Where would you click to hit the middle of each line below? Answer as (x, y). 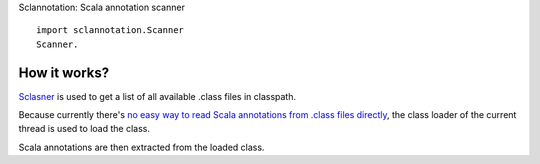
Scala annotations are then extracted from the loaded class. (141, 147)
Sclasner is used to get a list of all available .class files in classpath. (157, 96)
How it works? (64, 72)
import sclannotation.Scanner (110, 30)
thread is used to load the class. (84, 129)
